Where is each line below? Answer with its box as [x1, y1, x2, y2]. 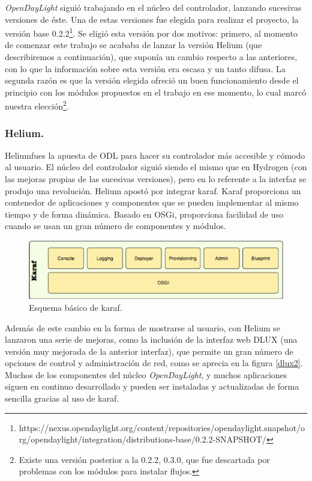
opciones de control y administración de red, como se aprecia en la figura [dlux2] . [5, 357, 303, 369]
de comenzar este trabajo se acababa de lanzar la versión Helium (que [5, 38, 262, 51]
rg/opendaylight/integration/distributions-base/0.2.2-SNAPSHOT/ [19, 433, 266, 446]
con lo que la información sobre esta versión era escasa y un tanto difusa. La [5, 62, 286, 75]
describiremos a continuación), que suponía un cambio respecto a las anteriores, [5, 51, 298, 63]
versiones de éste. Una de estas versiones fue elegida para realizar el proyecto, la [5, 13, 299, 25]
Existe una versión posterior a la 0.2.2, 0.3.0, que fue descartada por [19, 453, 270, 465]
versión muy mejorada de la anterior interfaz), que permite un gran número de [5, 345, 293, 357]
